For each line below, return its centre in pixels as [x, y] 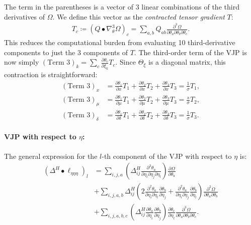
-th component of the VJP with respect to [167, 156]
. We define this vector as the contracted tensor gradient [139, 16]
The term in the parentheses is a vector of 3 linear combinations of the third [122, 7]
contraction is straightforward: [51, 74]
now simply [22, 62]
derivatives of [25, 16]
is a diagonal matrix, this [187, 62]
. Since [125, 62]
